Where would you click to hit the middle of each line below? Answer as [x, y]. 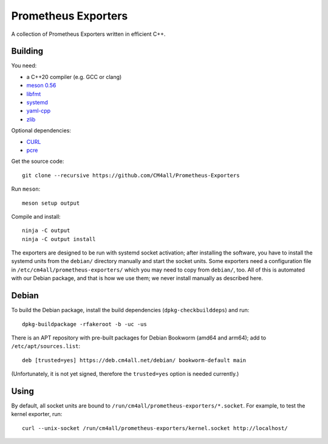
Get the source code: [38, 162]
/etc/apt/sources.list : [46, 346]
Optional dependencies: [41, 131]
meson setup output [51, 203]
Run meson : [26, 189]
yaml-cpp [39, 111]
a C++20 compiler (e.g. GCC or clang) [74, 77]
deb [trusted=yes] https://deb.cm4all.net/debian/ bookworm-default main [134, 360]
